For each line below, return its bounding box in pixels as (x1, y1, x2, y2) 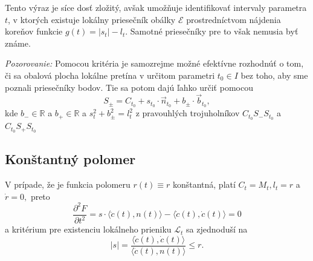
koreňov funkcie (5, 25, 63, 38)
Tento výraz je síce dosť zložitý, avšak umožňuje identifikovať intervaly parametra (5, 1, 307, 13)
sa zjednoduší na (186, 223, 248, 236)
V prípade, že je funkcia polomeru (5, 178, 131, 191)
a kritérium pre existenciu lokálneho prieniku (5, 223, 172, 236)
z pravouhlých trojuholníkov (135, 107, 240, 119)
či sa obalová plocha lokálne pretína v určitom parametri (5, 68, 215, 81)
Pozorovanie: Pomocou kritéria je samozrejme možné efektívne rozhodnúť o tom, (5, 57, 304, 70)
